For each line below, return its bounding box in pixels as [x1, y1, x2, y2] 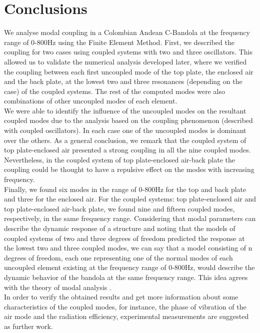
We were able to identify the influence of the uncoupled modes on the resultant [4, 105, 246, 115]
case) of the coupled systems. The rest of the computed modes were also [4, 85, 225, 96]
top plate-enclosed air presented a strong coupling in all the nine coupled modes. [4, 144, 251, 155]
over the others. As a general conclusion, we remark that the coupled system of [4, 134, 246, 145]
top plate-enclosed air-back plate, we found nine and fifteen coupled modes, [4, 203, 235, 213]
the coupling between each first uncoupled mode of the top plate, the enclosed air [4, 66, 253, 76]
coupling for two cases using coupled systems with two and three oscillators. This [4, 46, 252, 57]
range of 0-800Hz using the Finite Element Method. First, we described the [4, 36, 234, 47]
